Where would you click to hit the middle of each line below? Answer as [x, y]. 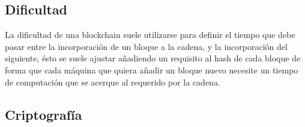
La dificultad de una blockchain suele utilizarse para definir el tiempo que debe [150, 35]
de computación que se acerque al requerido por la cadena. [113, 82]
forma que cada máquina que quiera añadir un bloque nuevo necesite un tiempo [152, 70]
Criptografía [44, 114]
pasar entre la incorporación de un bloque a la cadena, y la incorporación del [146, 46]
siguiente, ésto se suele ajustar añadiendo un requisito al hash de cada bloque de [153, 58]
